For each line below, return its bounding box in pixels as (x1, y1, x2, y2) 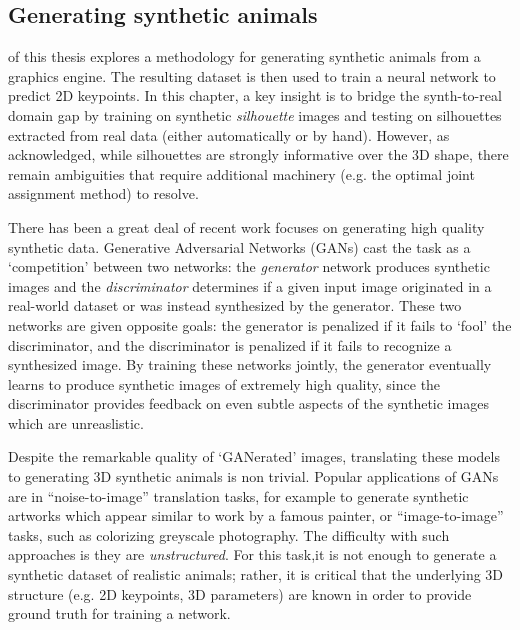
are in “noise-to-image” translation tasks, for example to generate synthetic (8, 485, 469, 506)
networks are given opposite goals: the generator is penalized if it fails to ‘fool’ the (8, 314, 512, 335)
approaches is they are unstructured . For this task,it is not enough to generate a (8, 544, 497, 565)
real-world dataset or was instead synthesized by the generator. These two (8, 295, 462, 316)
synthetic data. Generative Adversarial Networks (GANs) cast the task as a (8, 236, 471, 257)
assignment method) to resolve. (8, 183, 199, 204)
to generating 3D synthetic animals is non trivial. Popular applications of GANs (8, 466, 499, 487)
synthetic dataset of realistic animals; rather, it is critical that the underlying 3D (8, 564, 504, 585)
